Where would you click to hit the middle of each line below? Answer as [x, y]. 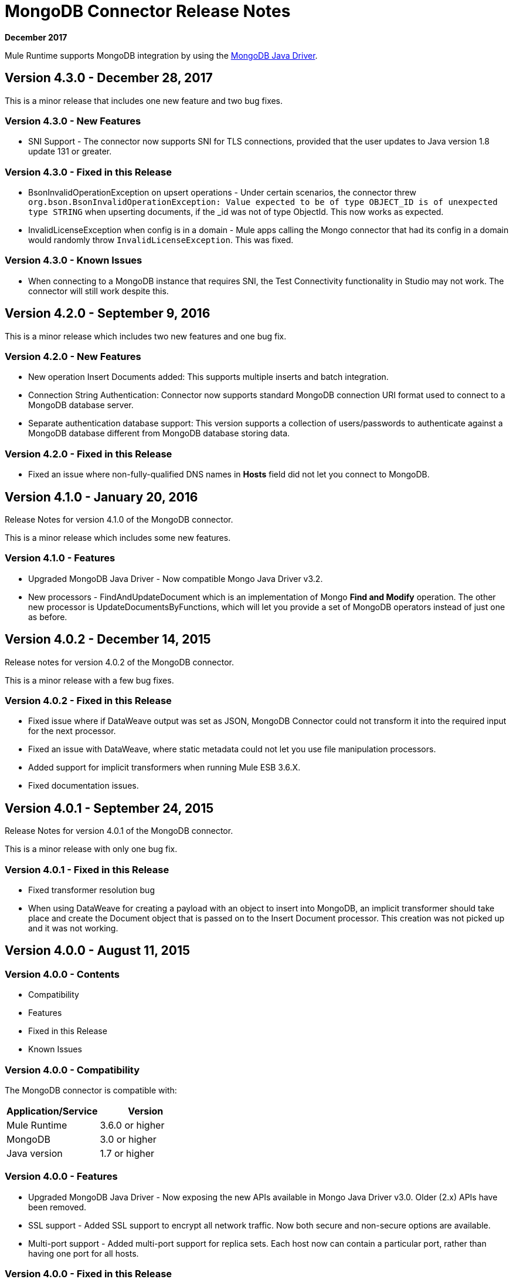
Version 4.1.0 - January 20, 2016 [101, 497]
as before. [48, 617]
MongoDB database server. [81, 405]
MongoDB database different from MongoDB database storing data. [159, 433]
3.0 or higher [128, 1139]
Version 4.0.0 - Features [61, 1177]
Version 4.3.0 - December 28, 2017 [109, 78]
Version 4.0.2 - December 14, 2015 [108, 639]
